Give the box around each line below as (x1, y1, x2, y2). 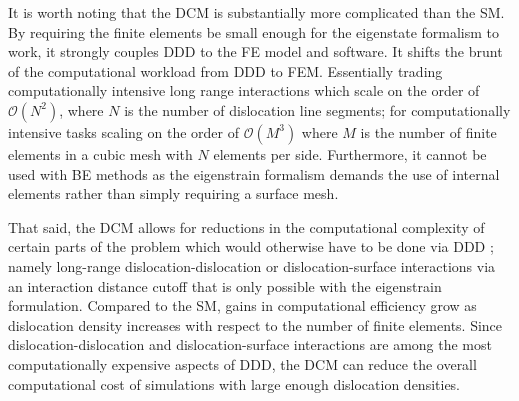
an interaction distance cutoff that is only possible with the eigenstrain (8, 275, 442, 296)
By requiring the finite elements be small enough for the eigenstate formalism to (8, 21, 500, 42)
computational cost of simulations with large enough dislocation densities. (8, 373, 461, 394)
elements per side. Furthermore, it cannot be (213, 143, 487, 164)
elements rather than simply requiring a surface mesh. (8, 183, 339, 204)
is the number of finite (360, 121, 497, 142)
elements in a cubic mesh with (8, 143, 193, 164)
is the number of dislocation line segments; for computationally (124, 99, 511, 120)
